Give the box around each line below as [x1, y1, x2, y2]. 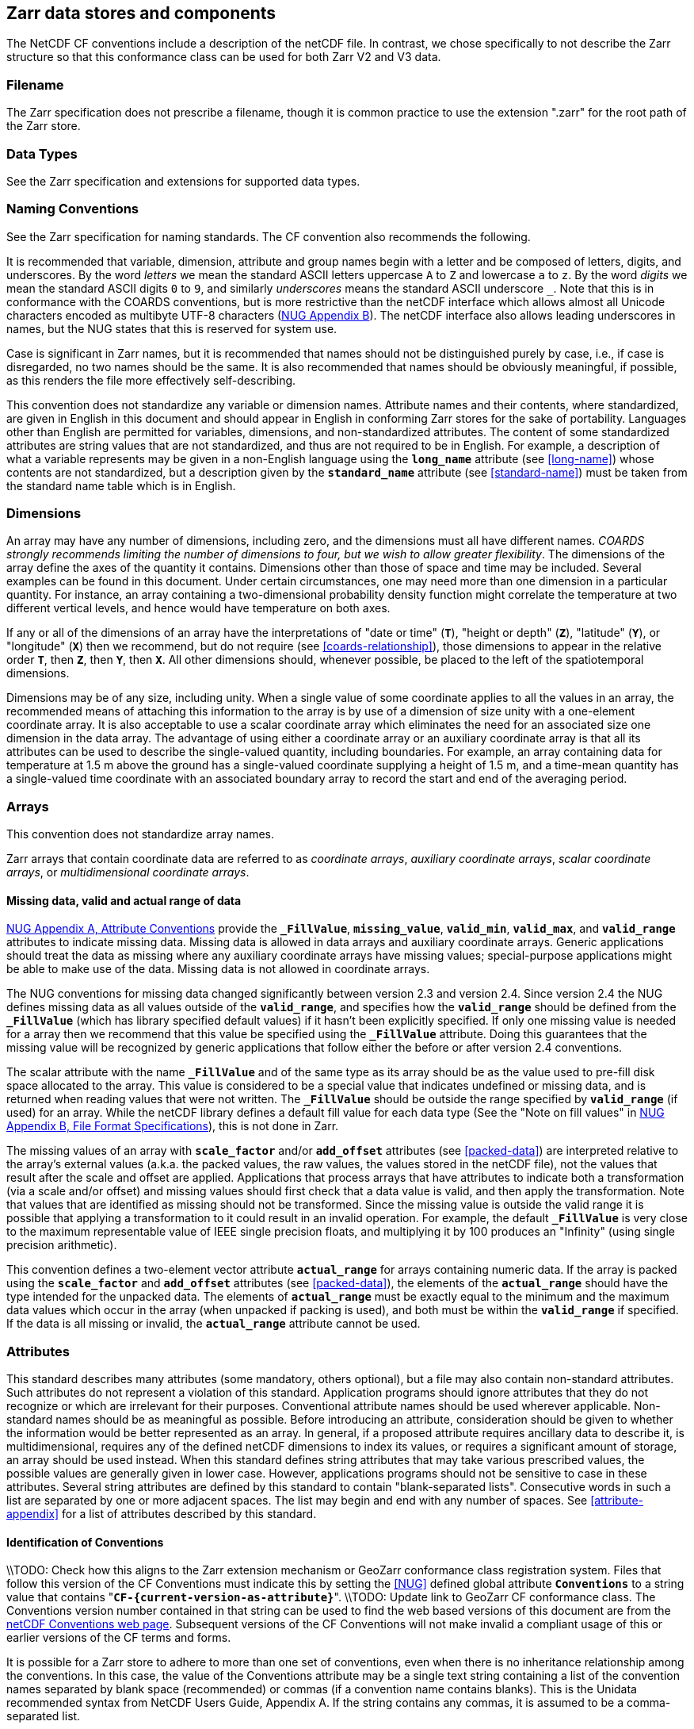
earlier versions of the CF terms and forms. [6, 1631, 231, 1645]
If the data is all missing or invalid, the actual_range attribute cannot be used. [6, 1317, 421, 1331]
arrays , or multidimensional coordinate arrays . [6, 865, 250, 880]
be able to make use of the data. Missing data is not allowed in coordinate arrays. [6, 962, 430, 976]
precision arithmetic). [6, 1238, 117, 1252]
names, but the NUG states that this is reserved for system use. [6, 321, 337, 335]
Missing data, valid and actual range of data [6, 893, 242, 907]
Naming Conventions [6, 201, 139, 217]
